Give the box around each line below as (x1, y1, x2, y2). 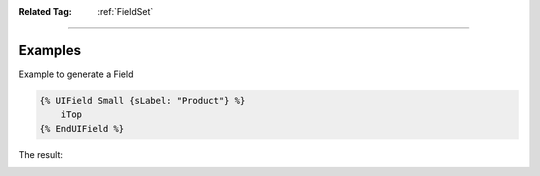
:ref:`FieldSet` (97, 6, 154, 17)
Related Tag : (18, 6, 72, 17)
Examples (18, 41, 82, 59)
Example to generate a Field (18, 68, 134, 80)
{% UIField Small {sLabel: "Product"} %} (39, 95, 246, 106)
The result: (18, 148, 64, 160)
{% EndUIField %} (39, 123, 125, 134)
